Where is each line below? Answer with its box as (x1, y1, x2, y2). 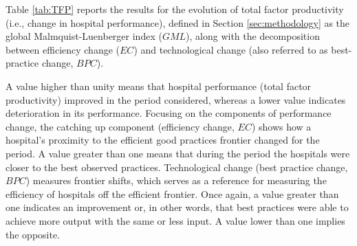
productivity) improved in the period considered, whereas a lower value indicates (6, 92, 346, 107)
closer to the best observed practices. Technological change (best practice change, (6, 159, 348, 174)
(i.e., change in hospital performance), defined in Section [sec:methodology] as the (6, 15, 350, 30)
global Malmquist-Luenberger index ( (6, 29, 162, 43)
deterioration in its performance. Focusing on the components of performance (6, 106, 332, 120)
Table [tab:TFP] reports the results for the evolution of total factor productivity (6, 2, 344, 16)
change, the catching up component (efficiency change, (6, 119, 235, 133)
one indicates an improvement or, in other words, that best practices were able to (6, 200, 349, 214)
